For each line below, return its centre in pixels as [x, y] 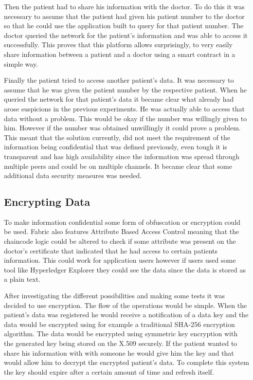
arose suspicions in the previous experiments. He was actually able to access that [125, 108]
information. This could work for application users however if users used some [120, 260]
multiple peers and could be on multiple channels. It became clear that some [118, 166]
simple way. [21, 63]
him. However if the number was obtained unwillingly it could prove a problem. [122, 128]
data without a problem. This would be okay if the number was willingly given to [126, 118]
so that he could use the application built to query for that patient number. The [124, 26]
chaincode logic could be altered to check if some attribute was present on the [120, 241]
